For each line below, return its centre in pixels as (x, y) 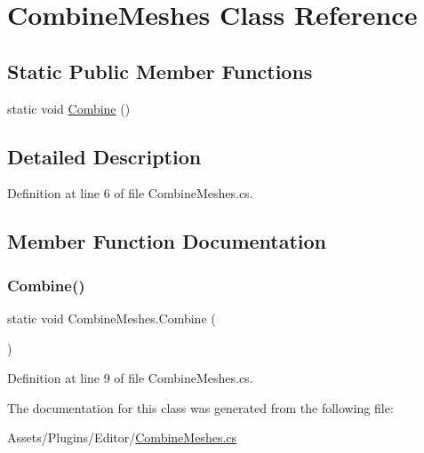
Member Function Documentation (167, 241)
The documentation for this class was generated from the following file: (200, 407)
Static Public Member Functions (160, 71)
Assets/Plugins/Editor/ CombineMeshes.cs (122, 437)
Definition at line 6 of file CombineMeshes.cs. (130, 193)
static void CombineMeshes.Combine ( (112, 318)
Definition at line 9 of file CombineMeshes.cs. (130, 378)
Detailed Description (104, 156)
